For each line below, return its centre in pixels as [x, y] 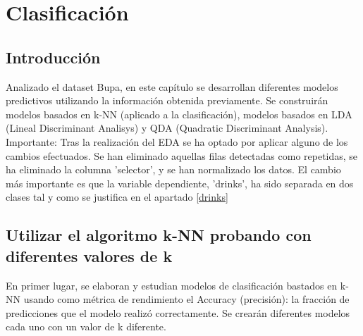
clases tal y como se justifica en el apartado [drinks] [117, 197]
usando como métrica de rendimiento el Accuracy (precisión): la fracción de [186, 299]
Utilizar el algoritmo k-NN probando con [159, 235]
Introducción [53, 57]
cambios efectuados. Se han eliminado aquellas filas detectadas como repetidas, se [182, 155]
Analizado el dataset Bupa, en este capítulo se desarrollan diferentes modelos [172, 86]
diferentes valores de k [89, 255]
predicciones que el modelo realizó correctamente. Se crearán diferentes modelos [178, 312]
